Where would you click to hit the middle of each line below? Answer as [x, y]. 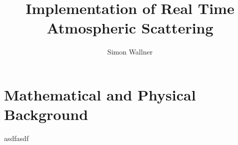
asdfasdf [16, 138]
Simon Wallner [130, 52]
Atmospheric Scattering [130, 28]
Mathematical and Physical [100, 94]
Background [46, 114]
